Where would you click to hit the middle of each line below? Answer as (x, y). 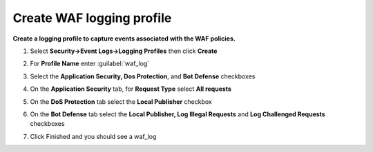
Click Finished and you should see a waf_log (93, 136)
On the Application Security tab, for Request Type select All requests (131, 89)
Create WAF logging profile (92, 18)
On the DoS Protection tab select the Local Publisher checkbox (121, 101)
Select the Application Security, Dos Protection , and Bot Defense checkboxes (143, 76)
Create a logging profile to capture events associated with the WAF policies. (124, 39)
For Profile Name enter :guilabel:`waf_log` (90, 64)
